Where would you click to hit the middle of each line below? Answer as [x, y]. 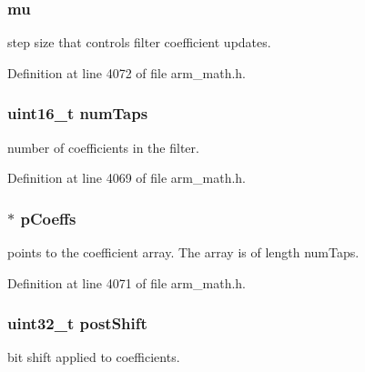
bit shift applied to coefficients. [94, 357]
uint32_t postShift [77, 323]
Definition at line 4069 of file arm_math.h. [127, 178]
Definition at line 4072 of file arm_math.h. [127, 72]
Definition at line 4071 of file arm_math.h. [127, 282]
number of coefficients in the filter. [103, 147]
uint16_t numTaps [78, 113]
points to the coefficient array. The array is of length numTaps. [183, 252]
